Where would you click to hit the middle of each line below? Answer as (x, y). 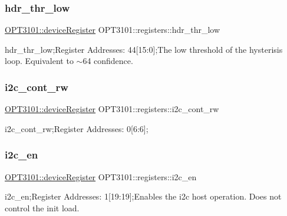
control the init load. (42, 207)
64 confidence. (108, 61)
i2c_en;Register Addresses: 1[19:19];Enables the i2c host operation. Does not (143, 196)
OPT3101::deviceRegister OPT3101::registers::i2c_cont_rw (112, 109)
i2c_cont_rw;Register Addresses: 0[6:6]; (77, 128)
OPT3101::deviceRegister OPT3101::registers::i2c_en (101, 176)
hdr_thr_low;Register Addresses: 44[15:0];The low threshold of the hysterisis (144, 49)
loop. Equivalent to (39, 61)
